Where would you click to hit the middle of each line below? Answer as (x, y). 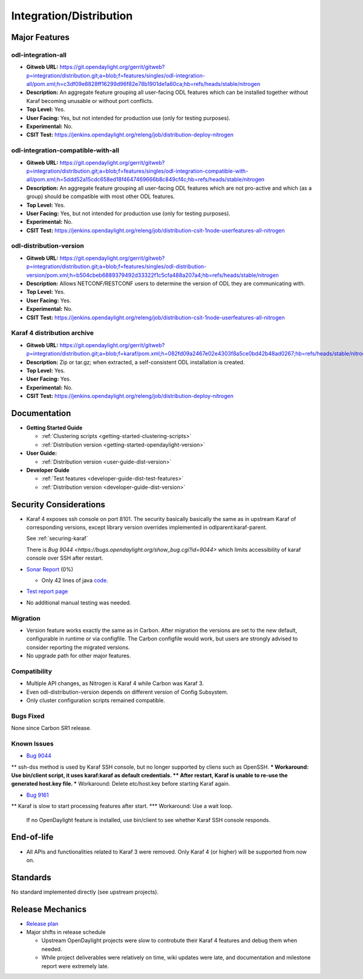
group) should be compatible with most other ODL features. (100, 196)
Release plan (42, 923)
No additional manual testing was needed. (79, 602)
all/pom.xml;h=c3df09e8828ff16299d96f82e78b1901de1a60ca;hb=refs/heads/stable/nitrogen (143, 84)
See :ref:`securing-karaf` (57, 539)
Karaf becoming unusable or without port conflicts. (90, 101)
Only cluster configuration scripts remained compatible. (96, 700)
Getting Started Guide (54, 428)
